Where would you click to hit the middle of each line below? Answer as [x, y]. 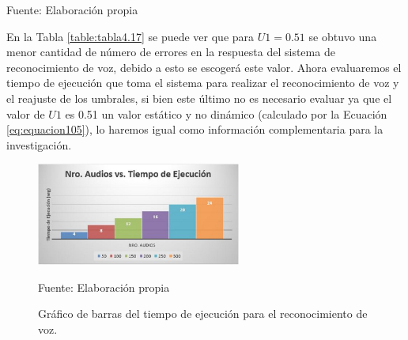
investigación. [39, 144]
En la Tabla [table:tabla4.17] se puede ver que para [130, 36]
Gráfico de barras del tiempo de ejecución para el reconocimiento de [203, 314]
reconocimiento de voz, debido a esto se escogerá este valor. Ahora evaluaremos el [204, 67]
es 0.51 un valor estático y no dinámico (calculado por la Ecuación [226, 113]
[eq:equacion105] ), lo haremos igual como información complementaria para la [195, 129]
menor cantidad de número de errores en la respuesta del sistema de [171, 52]
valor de [26, 113]
